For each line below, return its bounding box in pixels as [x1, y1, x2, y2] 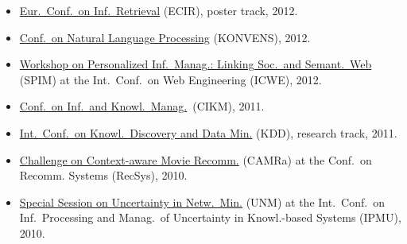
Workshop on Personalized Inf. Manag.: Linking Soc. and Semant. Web [19, 56, 372, 72]
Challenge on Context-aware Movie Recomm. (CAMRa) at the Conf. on [19, 151, 372, 168]
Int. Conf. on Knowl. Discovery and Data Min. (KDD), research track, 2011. [19, 124, 397, 141]
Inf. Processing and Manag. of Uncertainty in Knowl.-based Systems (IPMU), [19, 209, 401, 226]
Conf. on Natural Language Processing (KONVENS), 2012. [19, 29, 311, 45]
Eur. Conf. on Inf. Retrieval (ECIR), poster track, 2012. [19, 2, 298, 18]
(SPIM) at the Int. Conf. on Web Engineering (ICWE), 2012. [19, 71, 322, 87]
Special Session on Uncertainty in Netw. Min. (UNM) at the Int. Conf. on [19, 193, 385, 210]
